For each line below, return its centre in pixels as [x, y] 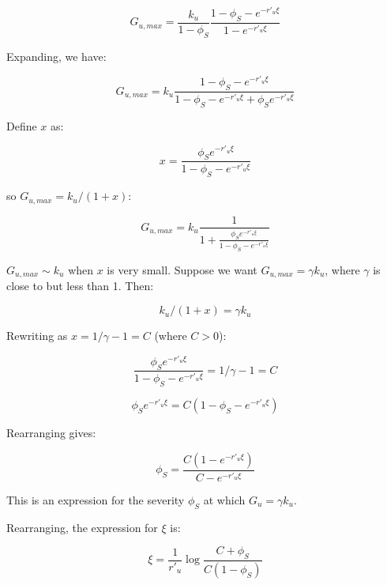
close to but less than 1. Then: [80, 286]
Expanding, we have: [56, 56]
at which [224, 499]
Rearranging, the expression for [82, 527]
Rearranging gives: [51, 433]
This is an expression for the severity [96, 499]
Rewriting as [37, 336]
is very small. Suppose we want [182, 270]
